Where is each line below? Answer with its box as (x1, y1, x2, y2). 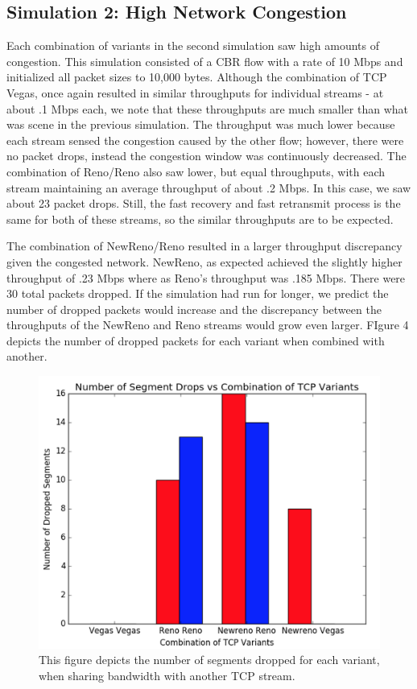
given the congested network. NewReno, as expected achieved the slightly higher (6, 253, 403, 270)
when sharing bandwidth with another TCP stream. (39, 666, 295, 683)
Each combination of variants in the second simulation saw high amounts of (6, 37, 380, 54)
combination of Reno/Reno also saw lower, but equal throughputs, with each (6, 163, 386, 179)
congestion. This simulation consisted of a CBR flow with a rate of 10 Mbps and (6, 52, 403, 69)
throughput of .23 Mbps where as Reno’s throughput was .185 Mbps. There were (6, 269, 406, 286)
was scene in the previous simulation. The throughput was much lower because (6, 116, 395, 133)
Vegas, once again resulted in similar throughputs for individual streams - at (6, 84, 384, 101)
